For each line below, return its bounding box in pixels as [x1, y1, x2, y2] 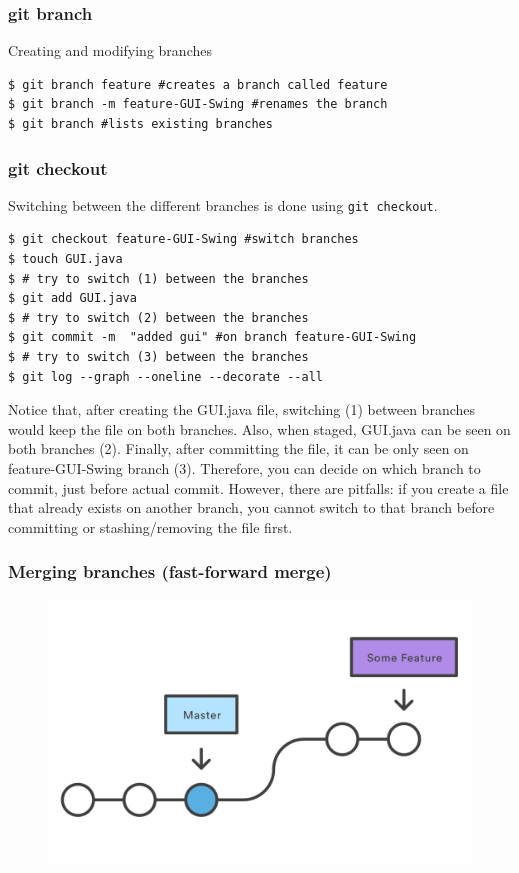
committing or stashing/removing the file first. [8, 516, 293, 537]
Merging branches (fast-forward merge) [8, 559, 332, 584]
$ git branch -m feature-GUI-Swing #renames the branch [8, 97, 388, 112]
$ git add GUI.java [8, 291, 137, 306]
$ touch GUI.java [8, 252, 123, 267]
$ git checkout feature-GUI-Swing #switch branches [8, 232, 359, 247]
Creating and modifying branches [8, 40, 212, 61]
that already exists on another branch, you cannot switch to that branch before [8, 497, 495, 518]
